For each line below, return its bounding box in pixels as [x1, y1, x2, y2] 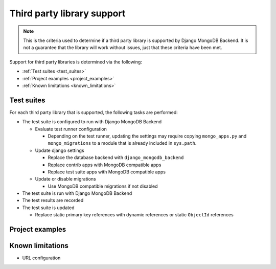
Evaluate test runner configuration [35, 126, 107, 132]
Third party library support [9, 8, 126, 19]
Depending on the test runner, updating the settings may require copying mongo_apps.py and [48, 133, 247, 139]
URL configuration [22, 255, 61, 261]
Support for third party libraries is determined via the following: [9, 59, 143, 65]
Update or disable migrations [35, 176, 97, 182]
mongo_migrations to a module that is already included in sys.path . [48, 140, 197, 146]
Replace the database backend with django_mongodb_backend [48, 154, 184, 161]
